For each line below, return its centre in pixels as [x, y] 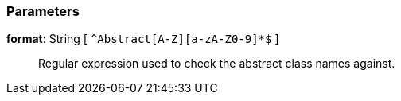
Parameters [43, 11]
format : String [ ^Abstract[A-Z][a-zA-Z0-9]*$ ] [143, 39]
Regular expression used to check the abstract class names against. [217, 64]
